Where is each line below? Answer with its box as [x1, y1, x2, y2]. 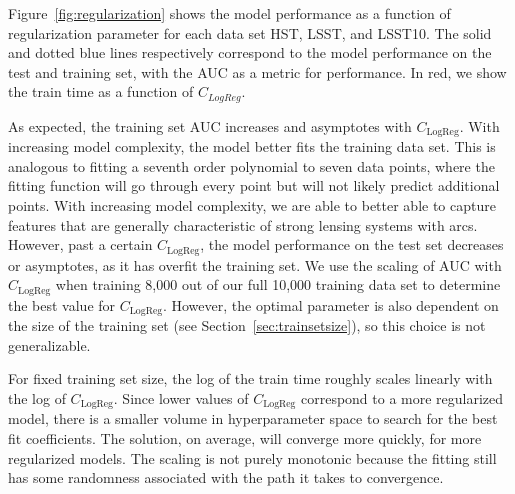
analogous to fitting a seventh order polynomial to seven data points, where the [8, 155, 495, 176]
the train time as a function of [8, 81, 194, 102]
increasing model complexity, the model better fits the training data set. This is [8, 136, 496, 157]
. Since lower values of [113, 387, 249, 408]
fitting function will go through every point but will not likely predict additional [8, 175, 500, 196]
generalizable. [8, 334, 91, 355]
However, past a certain [8, 234, 153, 255]
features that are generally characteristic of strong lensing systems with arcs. [8, 214, 478, 235]
